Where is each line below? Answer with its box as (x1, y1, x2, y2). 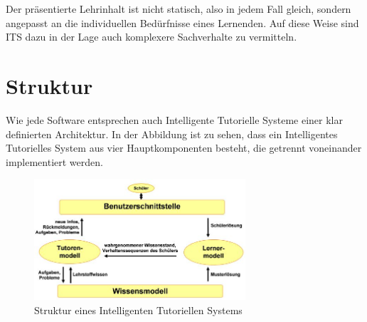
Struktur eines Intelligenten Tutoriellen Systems (34, 302, 243, 317)
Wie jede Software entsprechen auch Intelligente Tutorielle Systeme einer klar (6, 112, 343, 127)
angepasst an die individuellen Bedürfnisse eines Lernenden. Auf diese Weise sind (6, 15, 359, 30)
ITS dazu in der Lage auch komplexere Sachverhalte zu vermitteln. (6, 29, 297, 44)
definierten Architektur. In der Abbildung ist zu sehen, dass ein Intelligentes (6, 126, 338, 141)
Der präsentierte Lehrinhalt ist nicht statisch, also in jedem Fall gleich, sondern (6, 1, 351, 16)
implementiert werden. (6, 154, 103, 169)
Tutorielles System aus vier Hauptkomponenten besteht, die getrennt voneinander (6, 140, 362, 155)
